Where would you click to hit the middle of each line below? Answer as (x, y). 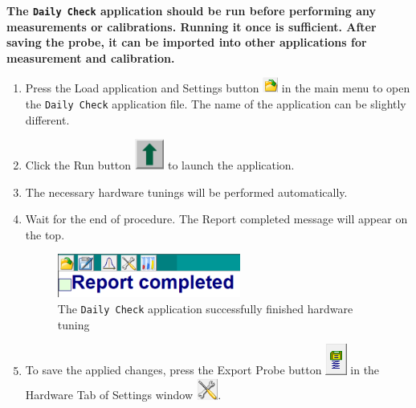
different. (47, 119)
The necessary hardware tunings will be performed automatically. (186, 192)
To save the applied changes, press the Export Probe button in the (202, 370)
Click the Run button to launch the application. (160, 164)
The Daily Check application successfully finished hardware (205, 309)
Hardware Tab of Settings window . (123, 395)
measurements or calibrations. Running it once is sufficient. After (192, 26)
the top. (45, 234)
